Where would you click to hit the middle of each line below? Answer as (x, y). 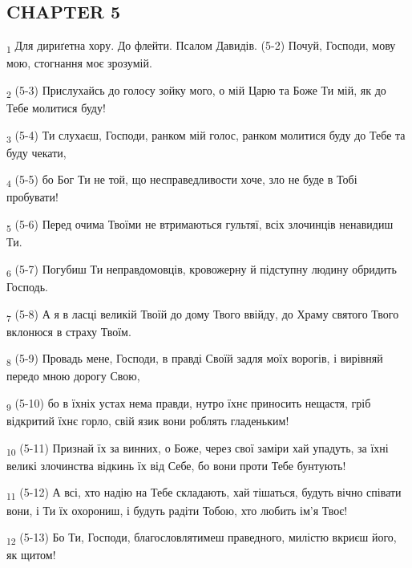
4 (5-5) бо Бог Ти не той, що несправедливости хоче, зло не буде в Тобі (182, 181)
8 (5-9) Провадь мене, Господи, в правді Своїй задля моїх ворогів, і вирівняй (195, 359)
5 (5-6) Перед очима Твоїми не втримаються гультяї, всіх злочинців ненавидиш (200, 225)
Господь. (27, 286)
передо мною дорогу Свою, (73, 376)
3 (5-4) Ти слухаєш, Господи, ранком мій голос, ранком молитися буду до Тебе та (206, 136)
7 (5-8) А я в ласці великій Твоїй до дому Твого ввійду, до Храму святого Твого (203, 314)
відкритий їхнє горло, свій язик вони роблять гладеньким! (148, 421)
